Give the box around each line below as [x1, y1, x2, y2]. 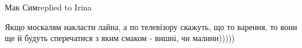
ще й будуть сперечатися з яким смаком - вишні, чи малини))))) [5, 32, 235, 44]
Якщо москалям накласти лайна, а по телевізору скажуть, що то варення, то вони [5, 20, 297, 32]
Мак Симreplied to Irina [5, 1, 92, 13]
